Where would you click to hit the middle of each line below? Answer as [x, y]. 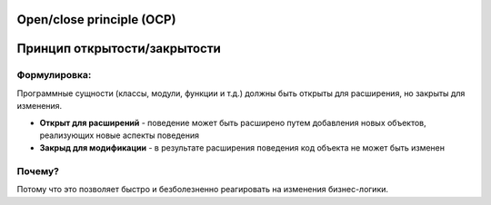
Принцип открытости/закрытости [119, 49]
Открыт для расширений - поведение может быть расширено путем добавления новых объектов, [233, 122]
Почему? [38, 171]
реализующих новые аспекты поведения [120, 135]
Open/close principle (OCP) [96, 20]
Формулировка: [54, 75]
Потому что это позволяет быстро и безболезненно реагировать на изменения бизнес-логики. [203, 190]
